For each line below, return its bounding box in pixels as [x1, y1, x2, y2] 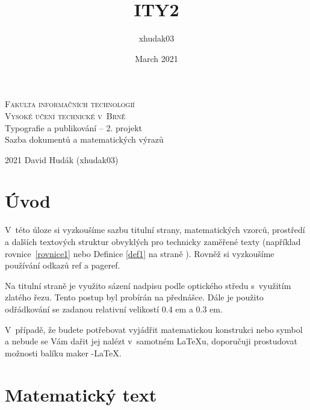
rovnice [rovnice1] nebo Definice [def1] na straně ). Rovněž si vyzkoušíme [5, 247, 274, 259]
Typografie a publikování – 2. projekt [5, 121, 143, 134]
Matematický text [5, 382, 157, 406]
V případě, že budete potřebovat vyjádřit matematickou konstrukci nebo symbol [5, 323, 303, 335]
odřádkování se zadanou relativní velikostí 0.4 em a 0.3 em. [5, 302, 223, 315]
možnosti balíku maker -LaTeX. [5, 346, 122, 359]
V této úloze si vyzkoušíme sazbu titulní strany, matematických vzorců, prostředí [5, 223, 305, 236]
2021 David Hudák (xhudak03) [5, 153, 119, 166]
